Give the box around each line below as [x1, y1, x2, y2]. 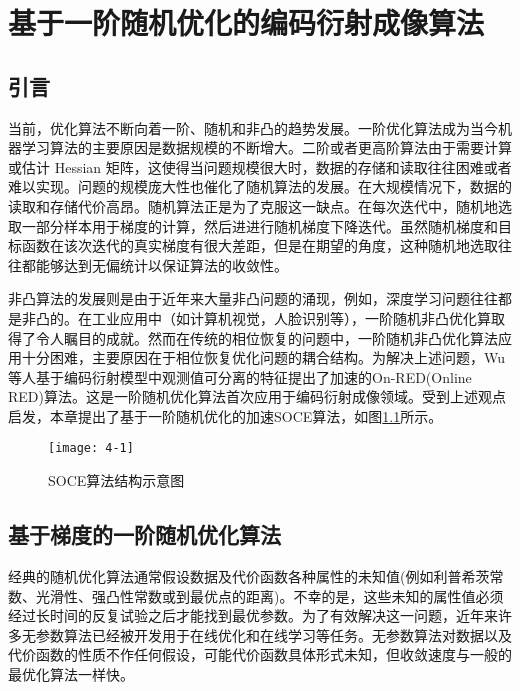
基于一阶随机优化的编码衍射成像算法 [8, 2, 485, 43]
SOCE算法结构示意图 [48, 470, 185, 491]
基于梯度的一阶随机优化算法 [8, 519, 281, 550]
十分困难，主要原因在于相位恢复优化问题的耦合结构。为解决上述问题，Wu [21, 347, 506, 368]
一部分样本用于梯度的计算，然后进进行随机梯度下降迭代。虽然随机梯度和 [21, 215, 498, 236]
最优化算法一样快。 [8, 663, 134, 684]
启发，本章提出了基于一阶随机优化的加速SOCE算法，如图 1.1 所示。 [8, 405, 443, 426]
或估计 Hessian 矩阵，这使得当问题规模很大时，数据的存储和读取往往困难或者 [8, 156, 512, 177]
